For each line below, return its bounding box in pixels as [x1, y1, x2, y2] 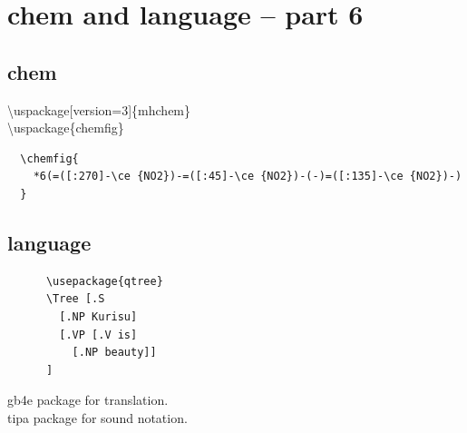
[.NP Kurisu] [59, 310, 138, 323]
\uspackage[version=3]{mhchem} [7, 100, 191, 119]
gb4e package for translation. [7, 390, 169, 409]
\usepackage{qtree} [45, 274, 163, 288]
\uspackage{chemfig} [7, 118, 124, 137]
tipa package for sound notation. [7, 408, 188, 427]
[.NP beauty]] [72, 346, 157, 359]
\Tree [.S [45, 292, 105, 306]
